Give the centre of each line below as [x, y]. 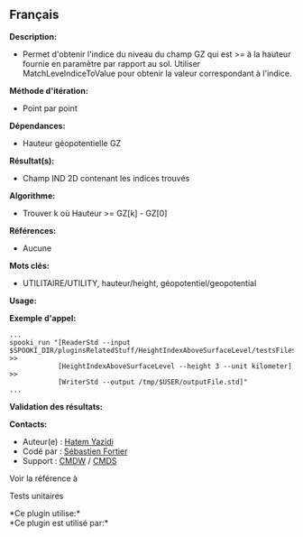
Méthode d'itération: [49, 90]
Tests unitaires [37, 495]
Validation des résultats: [56, 406]
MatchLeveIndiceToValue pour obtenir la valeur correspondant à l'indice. [157, 73]
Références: [33, 230]
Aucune [37, 248]
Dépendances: [37, 125]
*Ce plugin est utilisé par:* [59, 523]
